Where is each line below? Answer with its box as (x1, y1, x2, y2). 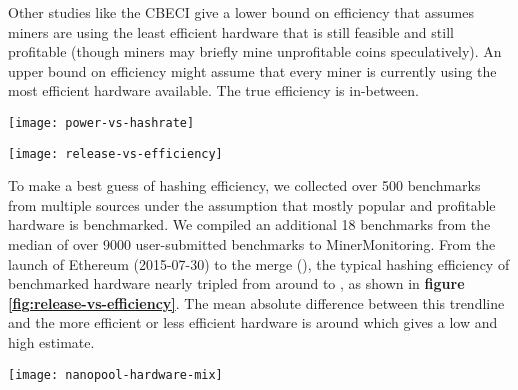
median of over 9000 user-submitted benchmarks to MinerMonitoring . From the (8, 234, 496, 255)
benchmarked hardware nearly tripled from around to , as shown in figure (8, 273, 465, 294)
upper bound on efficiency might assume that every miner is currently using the (8, 60, 497, 81)
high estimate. (8, 332, 95, 353)
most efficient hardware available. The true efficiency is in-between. (8, 80, 419, 101)
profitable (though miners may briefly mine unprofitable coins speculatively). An (8, 41, 502, 62)
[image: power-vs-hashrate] (8, 115, 195, 130)
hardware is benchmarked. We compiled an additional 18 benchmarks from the (8, 214, 491, 235)
